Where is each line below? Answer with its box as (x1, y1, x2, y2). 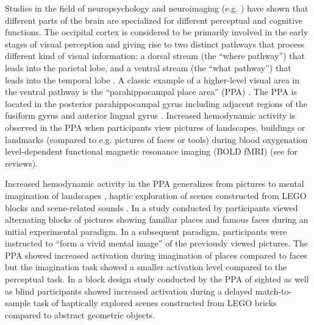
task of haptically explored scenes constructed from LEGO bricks (33, 296, 277, 309)
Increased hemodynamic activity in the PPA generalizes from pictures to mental (5, 177, 304, 190)
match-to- (255, 284, 292, 297)
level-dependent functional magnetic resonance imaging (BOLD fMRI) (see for (5, 145, 298, 158)
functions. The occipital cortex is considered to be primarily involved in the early (5, 26, 309, 38)
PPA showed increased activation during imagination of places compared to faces (5, 248, 307, 261)
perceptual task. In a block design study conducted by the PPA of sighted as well (5, 273, 309, 285)
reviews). (5, 156, 38, 169)
